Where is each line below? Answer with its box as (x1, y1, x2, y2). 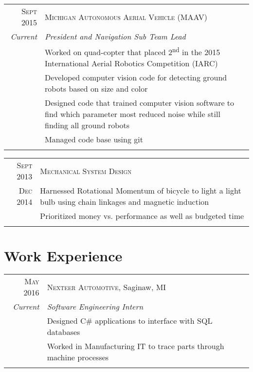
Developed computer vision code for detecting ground (45, 72, 227, 83)
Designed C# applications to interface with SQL (47, 315, 213, 327)
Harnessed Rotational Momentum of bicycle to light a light (40, 185, 241, 196)
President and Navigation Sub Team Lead (45, 31, 186, 42)
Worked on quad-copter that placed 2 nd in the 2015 (45, 45, 220, 58)
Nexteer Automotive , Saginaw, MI (47, 281, 166, 293)
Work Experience (4, 245, 123, 265)
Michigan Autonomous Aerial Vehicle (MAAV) (45, 11, 207, 22)
